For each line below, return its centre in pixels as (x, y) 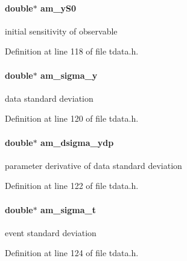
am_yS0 (58, 8)
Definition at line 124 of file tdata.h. (72, 253)
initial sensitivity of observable (61, 31)
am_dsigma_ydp (77, 142)
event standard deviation (51, 232)
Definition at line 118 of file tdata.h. (72, 51)
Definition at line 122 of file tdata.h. (72, 186)
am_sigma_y (69, 75)
